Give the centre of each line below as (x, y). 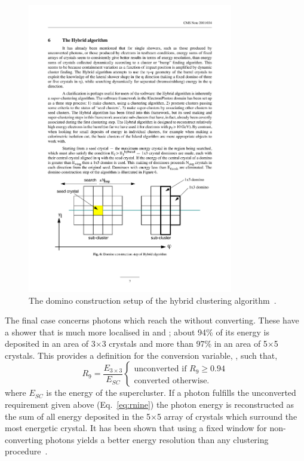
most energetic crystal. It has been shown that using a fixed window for (136, 428)
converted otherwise (171, 381)
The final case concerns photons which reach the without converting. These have (152, 320)
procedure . (26, 451)
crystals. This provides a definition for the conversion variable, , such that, (141, 355)
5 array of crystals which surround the (227, 416)
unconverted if (160, 369)
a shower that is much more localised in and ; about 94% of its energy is (137, 332)
